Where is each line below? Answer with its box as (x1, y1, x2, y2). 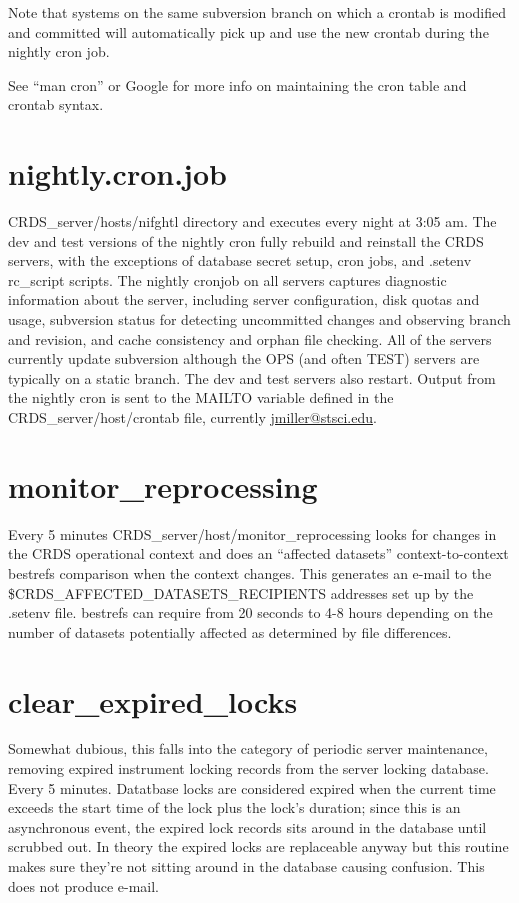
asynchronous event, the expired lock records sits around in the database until (8, 816, 487, 837)
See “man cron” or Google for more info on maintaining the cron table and (8, 74, 467, 95)
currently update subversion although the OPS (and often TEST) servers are (8, 348, 480, 369)
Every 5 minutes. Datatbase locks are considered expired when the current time (8, 777, 496, 798)
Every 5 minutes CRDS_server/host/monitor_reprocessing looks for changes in (8, 523, 497, 544)
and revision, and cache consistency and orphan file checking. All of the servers (8, 328, 492, 349)
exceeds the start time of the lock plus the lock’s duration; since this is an (8, 797, 461, 818)
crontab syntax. (8, 94, 104, 115)
